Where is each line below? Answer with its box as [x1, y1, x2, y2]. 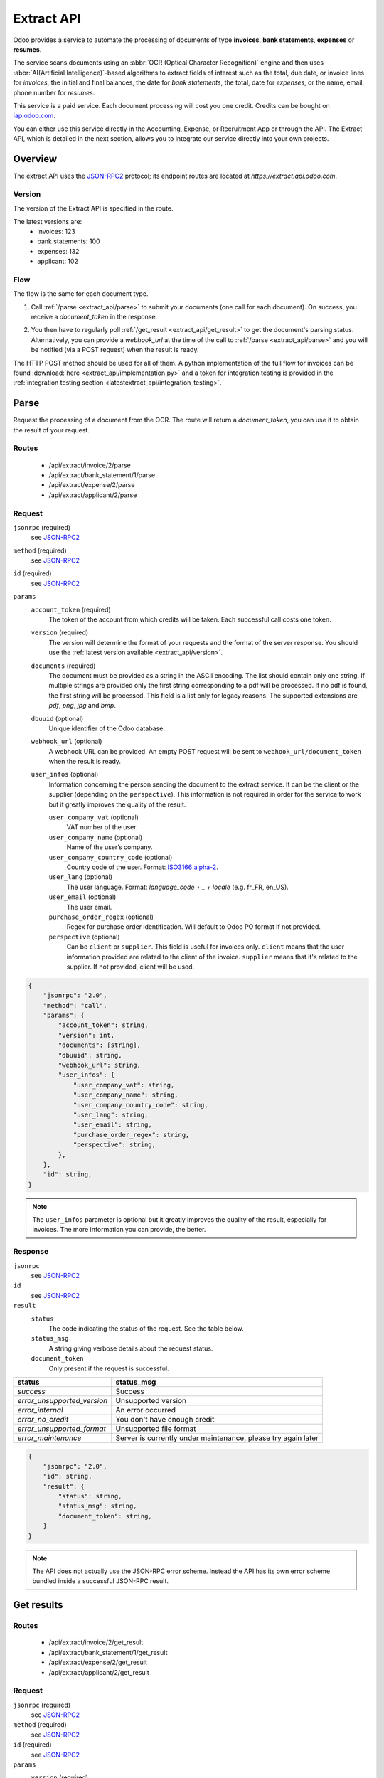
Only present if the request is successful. [48, 1364, 170, 1373]
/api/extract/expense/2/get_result [48, 1658, 147, 1667]
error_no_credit [17, 1414, 69, 1424]
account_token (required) [31, 605, 111, 614]
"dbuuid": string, [58, 1051, 122, 1059]
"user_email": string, [73, 1121, 152, 1129]
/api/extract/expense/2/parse [48, 481, 135, 489]
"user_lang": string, [73, 1110, 149, 1119]
